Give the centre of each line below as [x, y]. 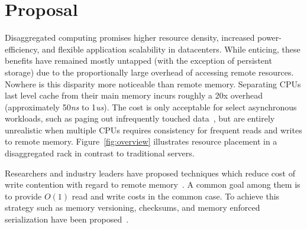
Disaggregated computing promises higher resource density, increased [130, 37]
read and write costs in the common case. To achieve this [176, 196]
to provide [23, 196]
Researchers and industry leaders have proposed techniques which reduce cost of [150, 173]
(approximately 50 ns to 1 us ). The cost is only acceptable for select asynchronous [151, 107]
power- [269, 37]
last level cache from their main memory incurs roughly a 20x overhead [134, 95]
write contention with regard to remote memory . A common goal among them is [153, 184]
